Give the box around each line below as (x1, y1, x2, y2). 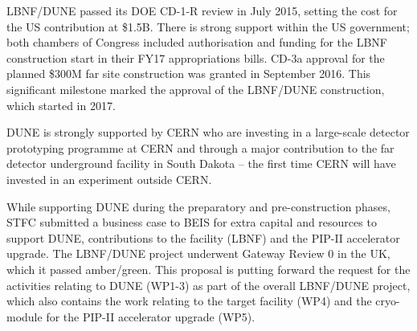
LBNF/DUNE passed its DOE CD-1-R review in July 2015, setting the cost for (6, 2, 398, 18)
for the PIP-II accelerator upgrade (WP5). (46, 308, 256, 325)
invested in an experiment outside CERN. (6, 170, 212, 187)
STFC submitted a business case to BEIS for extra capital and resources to (6, 214, 377, 231)
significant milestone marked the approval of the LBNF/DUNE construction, (6, 80, 385, 97)
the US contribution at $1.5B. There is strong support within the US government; (6, 18, 410, 35)
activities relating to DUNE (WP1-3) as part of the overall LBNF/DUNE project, (6, 276, 411, 293)
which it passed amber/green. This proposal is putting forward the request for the (6, 260, 411, 277)
